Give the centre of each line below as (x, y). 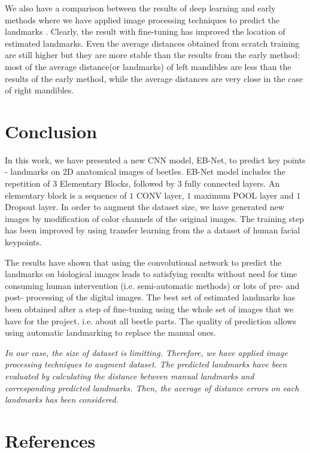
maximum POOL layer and (244, 195)
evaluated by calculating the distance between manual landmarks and (130, 376)
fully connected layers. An (232, 183)
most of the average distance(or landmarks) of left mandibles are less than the (148, 66)
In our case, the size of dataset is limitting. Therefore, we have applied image (146, 352)
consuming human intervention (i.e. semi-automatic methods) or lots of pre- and (152, 285)
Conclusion (51, 131)
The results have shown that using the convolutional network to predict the (143, 262)
